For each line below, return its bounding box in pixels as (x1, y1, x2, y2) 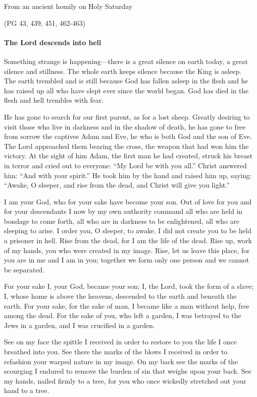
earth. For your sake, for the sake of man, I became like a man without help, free (4, 300, 250, 311)
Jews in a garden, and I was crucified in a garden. (4, 320, 155, 330)
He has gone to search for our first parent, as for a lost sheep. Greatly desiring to (4, 111, 250, 122)
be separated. (4, 264, 45, 274)
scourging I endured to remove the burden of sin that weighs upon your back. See (4, 366, 252, 376)
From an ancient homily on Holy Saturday (4, 1, 133, 11)
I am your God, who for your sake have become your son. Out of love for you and (4, 196, 252, 206)
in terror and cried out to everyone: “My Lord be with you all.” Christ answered (4, 160, 247, 170)
